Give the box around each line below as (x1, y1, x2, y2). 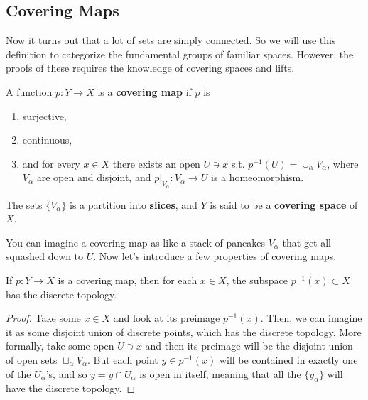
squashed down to (6, 249, 84, 264)
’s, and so (45, 366, 87, 381)
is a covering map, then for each (58, 272, 197, 287)
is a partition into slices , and (70, 197, 197, 212)
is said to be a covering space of (210, 197, 358, 212)
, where (327, 156, 359, 171)
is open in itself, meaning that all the (139, 366, 301, 381)
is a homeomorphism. (211, 170, 304, 185)
